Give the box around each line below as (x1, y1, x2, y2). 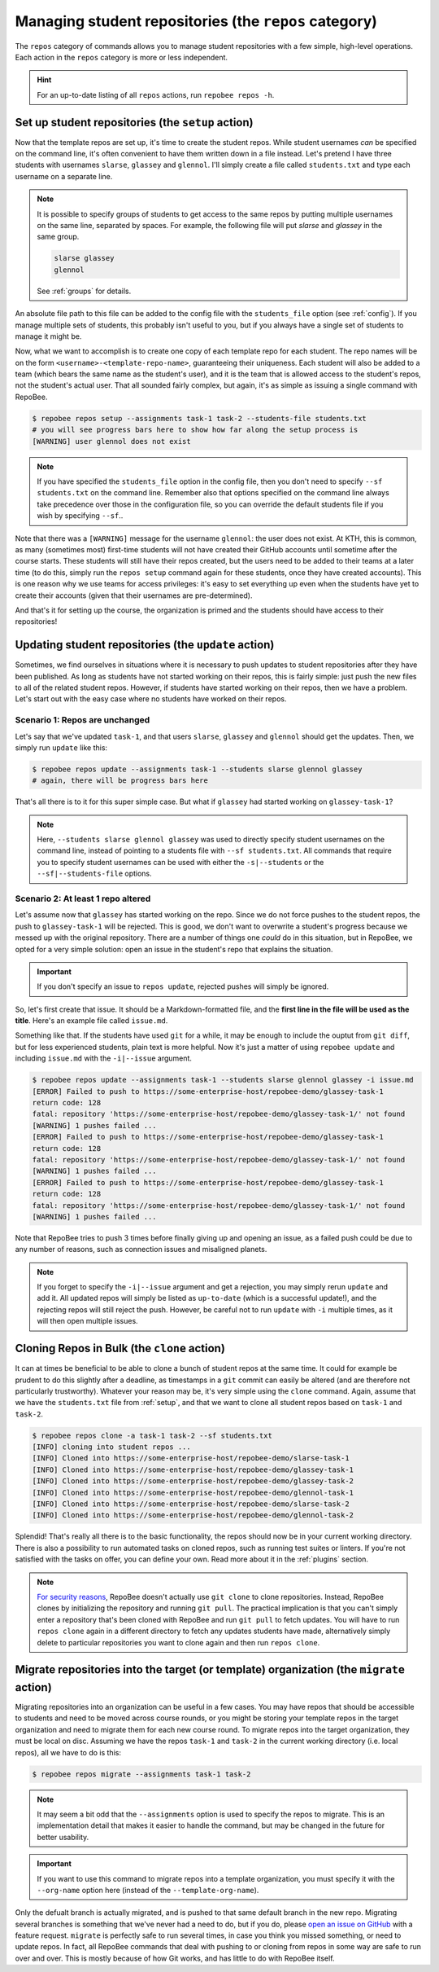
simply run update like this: (15, 742, 108, 753)
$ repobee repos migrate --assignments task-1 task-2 (32, 1769, 251, 1779)
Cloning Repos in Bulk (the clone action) (15, 1342, 225, 1355)
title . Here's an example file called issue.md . (15, 1016, 168, 1026)
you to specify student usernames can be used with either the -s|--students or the (37, 857, 324, 867)
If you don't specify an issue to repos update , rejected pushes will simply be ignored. (37, 982, 329, 991)
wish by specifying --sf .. (37, 511, 124, 520)
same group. (37, 232, 80, 242)
